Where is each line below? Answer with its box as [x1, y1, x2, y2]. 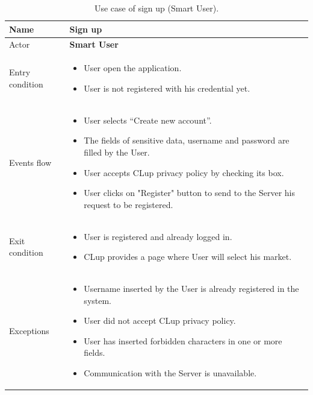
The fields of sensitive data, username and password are [84, 134, 290, 147]
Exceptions [9, 324, 49, 337]
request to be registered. [84, 198, 173, 210]
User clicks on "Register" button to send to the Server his [84, 186, 296, 199]
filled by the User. [84, 145, 150, 158]
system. [84, 294, 111, 306]
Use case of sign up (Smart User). [94, 2, 219, 14]
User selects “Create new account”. [84, 113, 212, 126]
